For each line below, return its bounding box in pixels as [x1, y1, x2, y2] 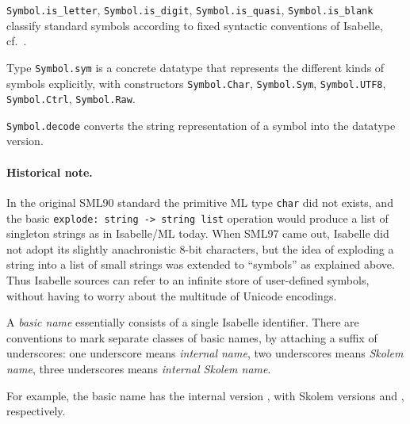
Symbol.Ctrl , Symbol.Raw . [6, 90, 136, 107]
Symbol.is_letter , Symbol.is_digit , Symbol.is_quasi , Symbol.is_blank [6, 2, 374, 17]
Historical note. [6, 163, 93, 180]
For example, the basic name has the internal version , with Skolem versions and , [6, 387, 404, 403]
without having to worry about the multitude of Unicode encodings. [6, 287, 337, 304]
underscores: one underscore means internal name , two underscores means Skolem [6, 345, 404, 361]
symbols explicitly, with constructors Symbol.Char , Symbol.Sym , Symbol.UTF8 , [6, 74, 386, 91]
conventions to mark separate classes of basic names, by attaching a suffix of [6, 329, 377, 346]
